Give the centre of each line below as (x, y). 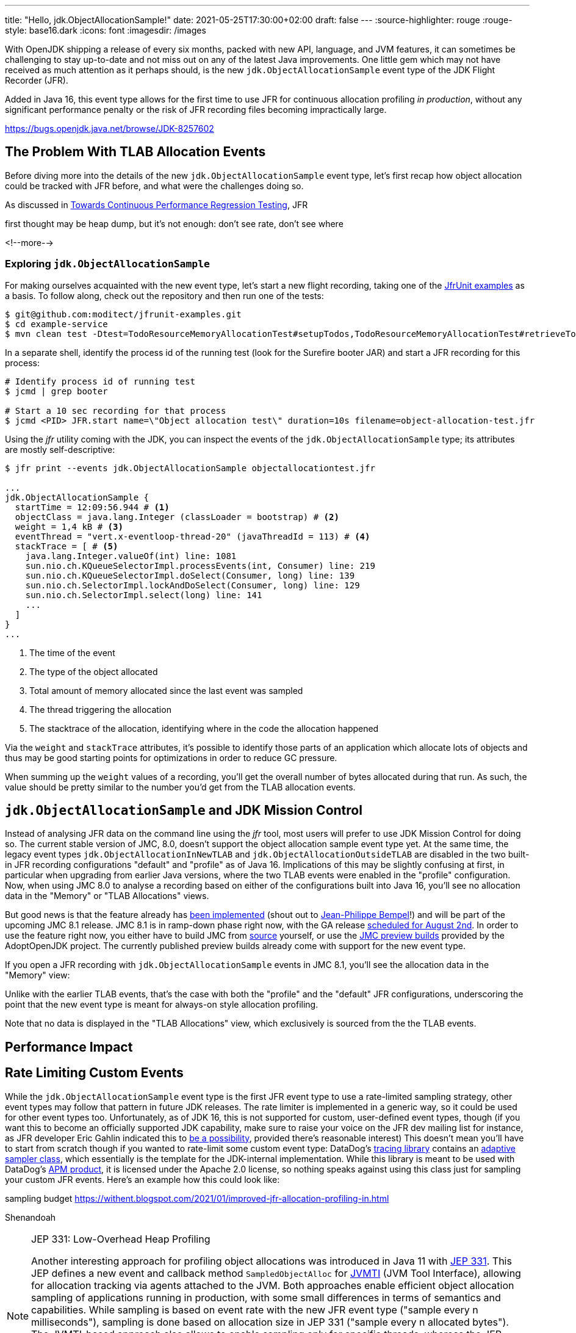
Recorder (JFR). (37, 80)
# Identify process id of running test (100, 381)
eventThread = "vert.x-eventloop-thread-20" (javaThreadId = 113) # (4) (193, 536)
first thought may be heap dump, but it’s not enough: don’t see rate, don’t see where (174, 223)
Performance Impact (69, 1047)
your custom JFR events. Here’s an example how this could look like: (142, 1179)
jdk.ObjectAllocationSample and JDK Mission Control (184, 811)
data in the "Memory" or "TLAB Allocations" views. (107, 896)
